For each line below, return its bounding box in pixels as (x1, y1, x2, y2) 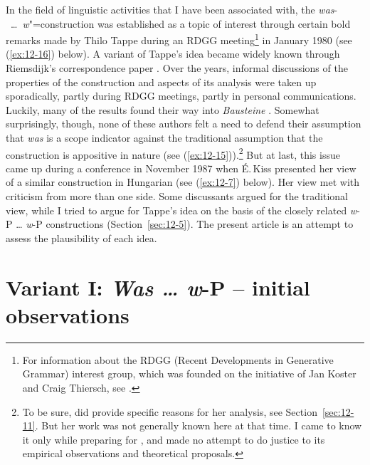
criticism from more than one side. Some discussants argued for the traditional (6, 189, 348, 204)
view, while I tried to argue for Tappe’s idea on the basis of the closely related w (6, 202, 357, 217)
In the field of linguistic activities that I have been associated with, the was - (6, 2, 338, 16)
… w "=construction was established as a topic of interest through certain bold (10, 16, 351, 31)
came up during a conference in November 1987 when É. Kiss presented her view (6, 160, 356, 175)
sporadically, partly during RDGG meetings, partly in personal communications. (6, 88, 356, 103)
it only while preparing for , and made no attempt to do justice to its (22, 432, 325, 446)
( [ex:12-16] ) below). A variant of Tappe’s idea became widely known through (6, 46, 340, 61)
